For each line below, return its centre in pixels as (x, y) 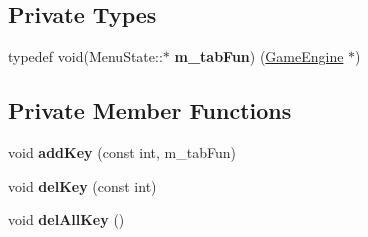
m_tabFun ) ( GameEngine (259, 56)
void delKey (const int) (82, 185)
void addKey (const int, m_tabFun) (122, 152)
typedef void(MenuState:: (85, 56)
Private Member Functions (150, 110)
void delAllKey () (66, 219)
